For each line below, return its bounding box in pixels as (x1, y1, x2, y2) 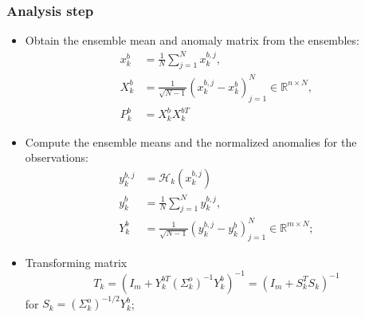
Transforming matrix (25, 253, 128, 270)
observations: (25, 149, 88, 166)
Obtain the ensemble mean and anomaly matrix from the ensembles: (25, 32, 359, 49)
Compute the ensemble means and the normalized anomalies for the (25, 133, 357, 150)
